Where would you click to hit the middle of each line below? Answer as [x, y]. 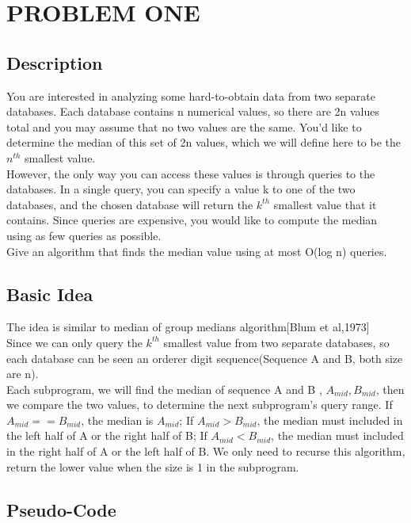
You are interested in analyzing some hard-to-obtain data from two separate [191, 95]
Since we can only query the [74, 342]
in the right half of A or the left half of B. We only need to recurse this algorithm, [206, 451]
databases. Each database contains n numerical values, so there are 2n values [193, 111]
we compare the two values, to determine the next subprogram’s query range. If [200, 405]
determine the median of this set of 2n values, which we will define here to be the [204, 142]
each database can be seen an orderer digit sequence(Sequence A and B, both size [205, 358]
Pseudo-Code [61, 509]
